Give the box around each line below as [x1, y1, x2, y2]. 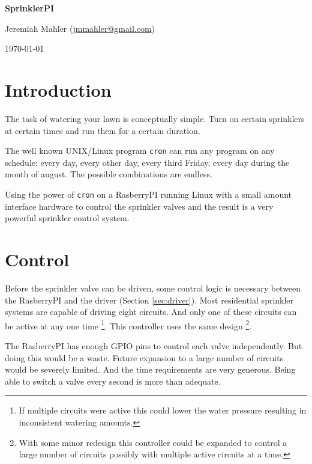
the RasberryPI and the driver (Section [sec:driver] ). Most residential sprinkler [5, 293, 294, 306]
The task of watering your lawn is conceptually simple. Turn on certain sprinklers [5, 112, 305, 124]
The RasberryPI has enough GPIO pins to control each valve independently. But [5, 339, 302, 352]
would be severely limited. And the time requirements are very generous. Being [5, 363, 296, 376]
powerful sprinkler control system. [5, 212, 130, 224]
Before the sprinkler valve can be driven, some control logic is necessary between [5, 281, 301, 294]
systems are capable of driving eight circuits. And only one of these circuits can [5, 305, 297, 318]
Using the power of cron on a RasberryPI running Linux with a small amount [5, 188, 292, 200]
